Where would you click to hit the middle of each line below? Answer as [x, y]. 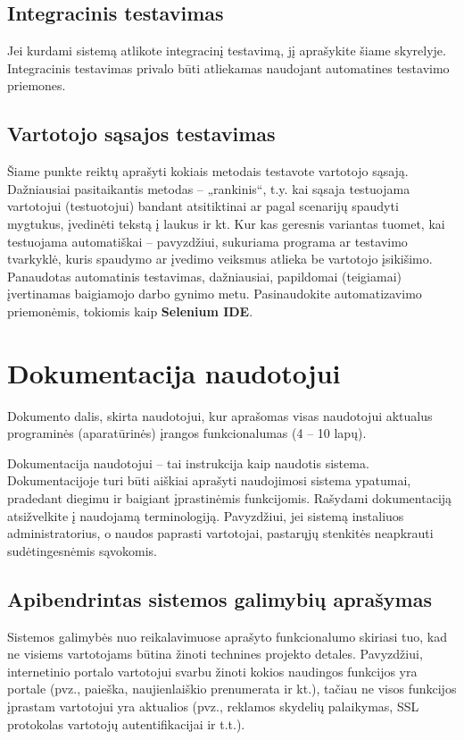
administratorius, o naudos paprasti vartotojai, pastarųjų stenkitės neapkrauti [220, 533]
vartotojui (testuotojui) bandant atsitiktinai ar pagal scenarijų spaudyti [203, 206]
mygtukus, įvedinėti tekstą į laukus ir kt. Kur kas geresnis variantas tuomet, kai [226, 223]
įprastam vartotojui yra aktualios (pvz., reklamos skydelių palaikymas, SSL [213, 706]
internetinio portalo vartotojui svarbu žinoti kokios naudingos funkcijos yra [212, 671]
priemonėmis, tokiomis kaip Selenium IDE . [130, 311]
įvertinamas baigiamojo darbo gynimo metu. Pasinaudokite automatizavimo [215, 294]
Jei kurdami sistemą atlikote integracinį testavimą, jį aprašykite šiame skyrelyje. [227, 50]
